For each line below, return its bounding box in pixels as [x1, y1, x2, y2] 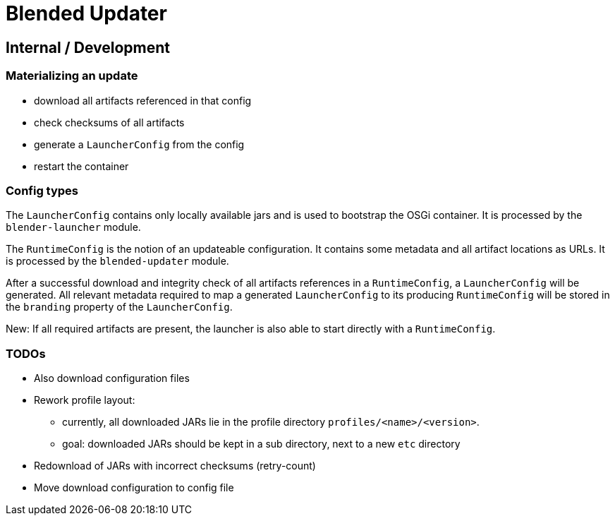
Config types [6, 183, 79, 198]
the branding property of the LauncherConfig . [6, 301, 233, 313]
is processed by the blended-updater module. [6, 255, 229, 268]
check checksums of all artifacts [34, 116, 185, 128]
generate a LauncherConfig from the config [34, 138, 245, 150]
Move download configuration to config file [34, 481, 234, 494]
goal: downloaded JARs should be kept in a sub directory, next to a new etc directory [62, 438, 461, 450]
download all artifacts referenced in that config [34, 94, 252, 107]
